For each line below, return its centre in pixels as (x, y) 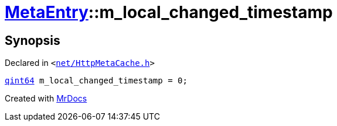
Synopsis (33, 40)
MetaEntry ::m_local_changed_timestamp (169, 12)
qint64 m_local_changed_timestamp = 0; (96, 81)
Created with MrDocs (46, 99)
